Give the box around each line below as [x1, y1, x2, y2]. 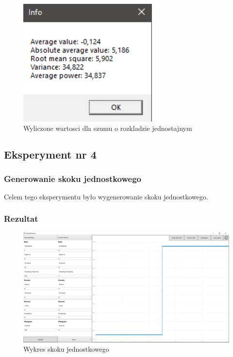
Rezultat [4, 212, 38, 224]
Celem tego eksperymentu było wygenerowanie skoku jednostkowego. [4, 192, 208, 202]
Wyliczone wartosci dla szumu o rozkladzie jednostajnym [23, 123, 192, 133]
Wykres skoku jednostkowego [23, 344, 109, 354]
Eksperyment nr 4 [4, 147, 97, 162]
